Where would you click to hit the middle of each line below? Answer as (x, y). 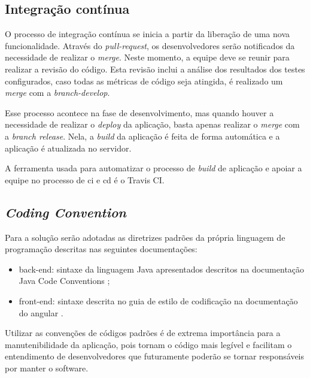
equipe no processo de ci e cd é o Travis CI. (85, 179)
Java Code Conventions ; (64, 281)
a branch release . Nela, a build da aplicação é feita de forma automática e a (142, 136)
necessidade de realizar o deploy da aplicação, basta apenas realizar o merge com (152, 124)
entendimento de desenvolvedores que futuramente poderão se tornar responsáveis (155, 356)
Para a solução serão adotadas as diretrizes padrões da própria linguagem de (145, 237)
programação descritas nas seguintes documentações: (101, 249)
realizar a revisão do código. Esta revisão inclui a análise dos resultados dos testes (155, 69)
